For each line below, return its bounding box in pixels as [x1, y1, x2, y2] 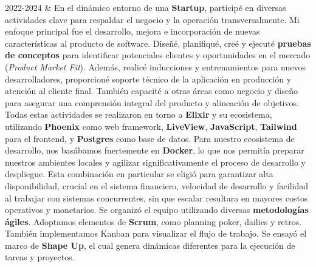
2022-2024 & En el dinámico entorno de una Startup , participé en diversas [5, 1, 286, 13]
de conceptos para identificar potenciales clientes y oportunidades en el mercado [5, 49, 311, 61]
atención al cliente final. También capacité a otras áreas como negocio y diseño [5, 84, 298, 97]
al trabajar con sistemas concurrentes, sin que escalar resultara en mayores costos [5, 191, 308, 204]
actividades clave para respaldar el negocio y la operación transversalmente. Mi [5, 13, 300, 25]
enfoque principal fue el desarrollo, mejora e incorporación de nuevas [5, 25, 260, 38]
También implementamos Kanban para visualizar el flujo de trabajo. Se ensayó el [5, 227, 307, 240]
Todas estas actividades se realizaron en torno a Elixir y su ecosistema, [5, 108, 272, 121]
